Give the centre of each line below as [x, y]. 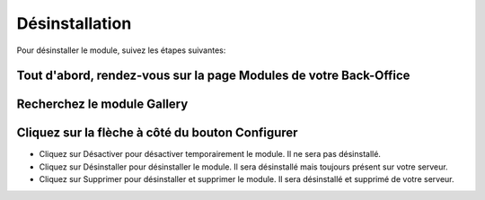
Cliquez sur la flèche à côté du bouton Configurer [157, 133]
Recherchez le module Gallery [102, 104]
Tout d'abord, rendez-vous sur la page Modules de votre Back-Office [213, 76]
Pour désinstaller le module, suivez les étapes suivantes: [121, 50]
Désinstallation [74, 23]
